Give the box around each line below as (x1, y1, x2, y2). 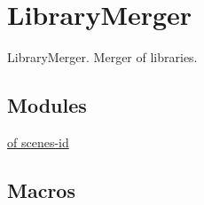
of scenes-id (7, 132, 69, 151)
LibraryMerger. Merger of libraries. (7, 48, 198, 67)
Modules (7, 91, 87, 119)
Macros (7, 176, 75, 203)
